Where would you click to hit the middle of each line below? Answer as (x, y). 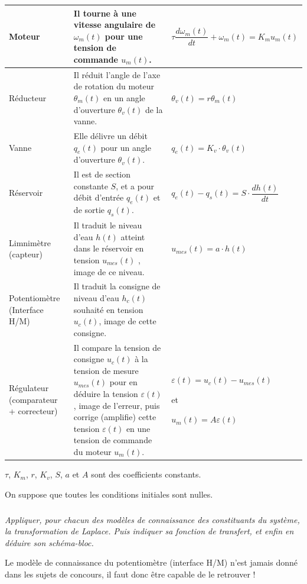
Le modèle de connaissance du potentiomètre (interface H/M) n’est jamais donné (151, 562)
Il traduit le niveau (108, 225)
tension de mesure (106, 370)
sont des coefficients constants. (146, 474)
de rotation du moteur (114, 86)
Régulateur (29, 388)
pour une (124, 36)
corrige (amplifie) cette (115, 417)
